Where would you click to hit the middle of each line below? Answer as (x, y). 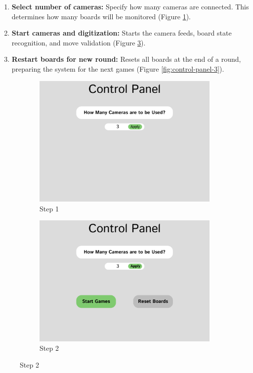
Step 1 (49, 208)
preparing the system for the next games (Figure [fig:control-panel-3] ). (118, 68)
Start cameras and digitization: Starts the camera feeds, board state (122, 33)
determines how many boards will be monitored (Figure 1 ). (101, 16)
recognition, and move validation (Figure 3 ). (79, 42)
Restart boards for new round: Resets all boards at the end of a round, (126, 59)
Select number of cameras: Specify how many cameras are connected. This (130, 6)
